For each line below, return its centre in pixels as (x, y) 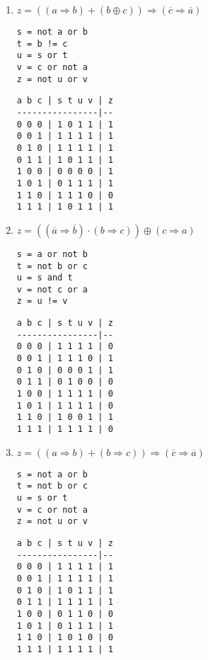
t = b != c (42, 44)
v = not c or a (52, 289)
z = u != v (42, 301)
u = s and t (45, 278)
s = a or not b (52, 254)
